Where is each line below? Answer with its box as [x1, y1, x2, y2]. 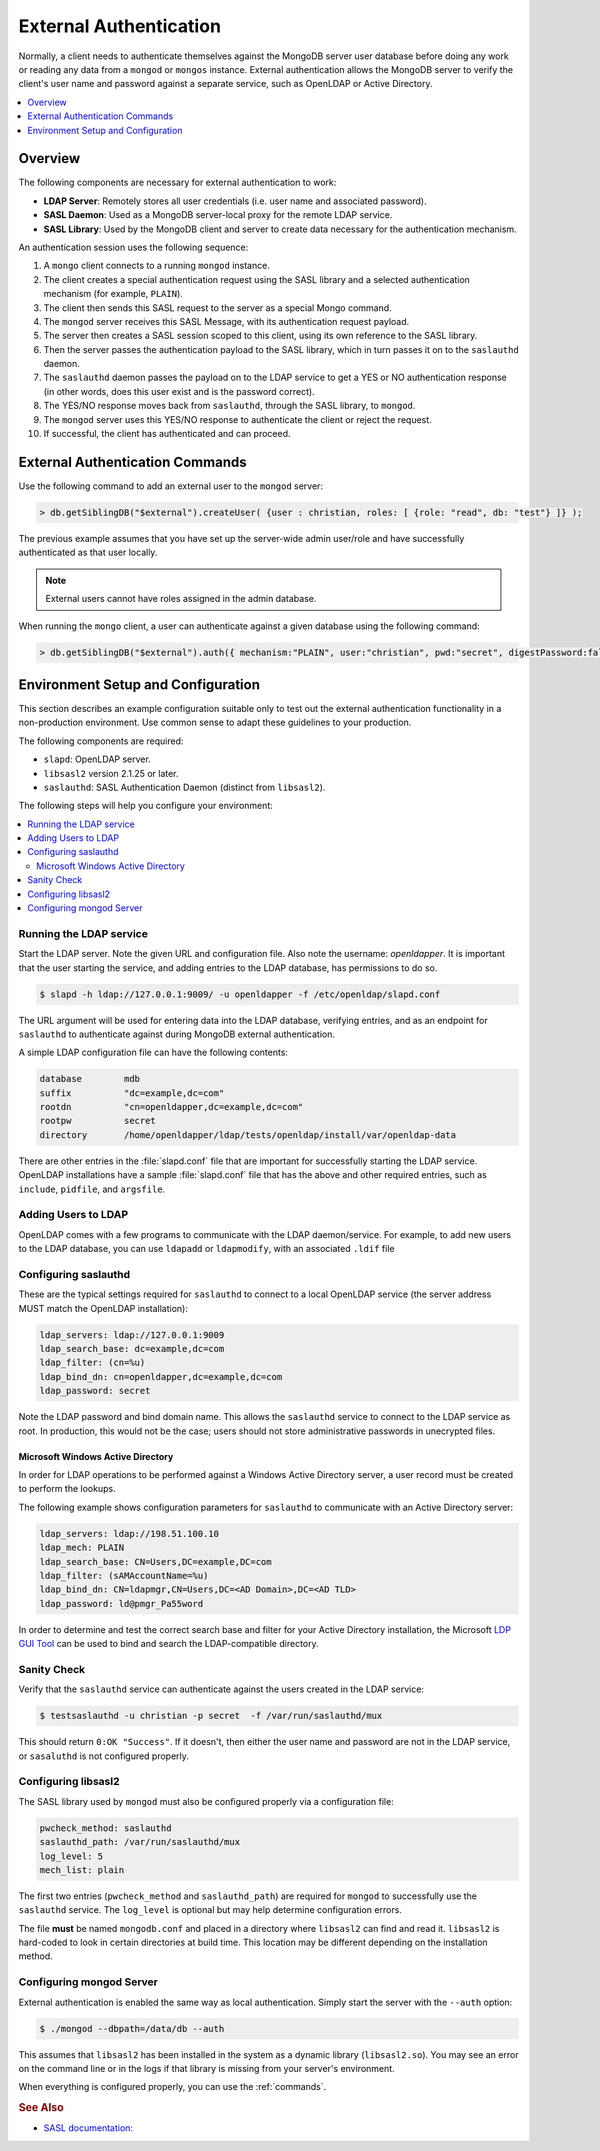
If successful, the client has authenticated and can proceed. [43, 428, 291, 440]
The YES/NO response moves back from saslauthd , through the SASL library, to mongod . [43, 400, 416, 412]
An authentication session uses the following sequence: [18, 241, 249, 253]
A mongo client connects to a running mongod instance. [43, 260, 270, 272]
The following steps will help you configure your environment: [18, 800, 274, 812]
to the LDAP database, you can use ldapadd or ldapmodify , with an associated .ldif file [18, 1243, 395, 1255]
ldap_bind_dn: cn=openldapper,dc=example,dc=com [39, 1371, 283, 1382]
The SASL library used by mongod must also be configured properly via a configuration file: [18, 1795, 394, 1807]
